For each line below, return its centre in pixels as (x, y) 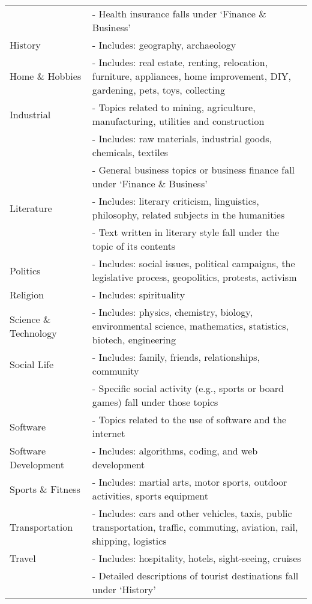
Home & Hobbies (46, 76)
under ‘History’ (124, 589)
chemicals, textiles (130, 152)
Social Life (32, 364)
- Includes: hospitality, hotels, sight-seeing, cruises (196, 558)
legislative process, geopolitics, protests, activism (194, 277)
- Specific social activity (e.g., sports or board (188, 388)
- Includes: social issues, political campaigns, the (193, 263)
